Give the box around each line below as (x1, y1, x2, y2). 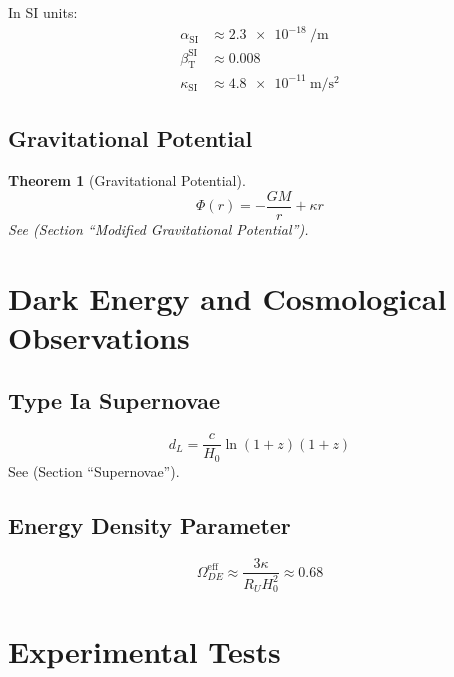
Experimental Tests (8, 630, 281, 671)
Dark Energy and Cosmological (8, 277, 447, 318)
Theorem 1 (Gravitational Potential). (8, 170, 246, 191)
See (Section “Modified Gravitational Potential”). (8, 218, 309, 239)
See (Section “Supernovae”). (8, 460, 180, 481)
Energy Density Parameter (8, 509, 291, 540)
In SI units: (8, 2, 78, 22)
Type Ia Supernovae (8, 385, 220, 416)
